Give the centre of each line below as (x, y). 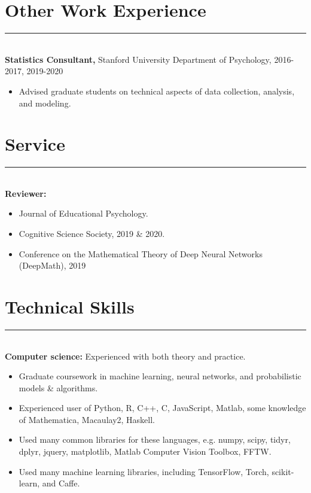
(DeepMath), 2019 (52, 265)
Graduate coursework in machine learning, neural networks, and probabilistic (160, 376)
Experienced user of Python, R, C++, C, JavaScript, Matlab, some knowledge (162, 408)
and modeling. (45, 103)
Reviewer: (26, 193)
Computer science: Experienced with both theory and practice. (125, 356)
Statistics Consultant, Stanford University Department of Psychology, (138, 59)
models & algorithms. (58, 387)
